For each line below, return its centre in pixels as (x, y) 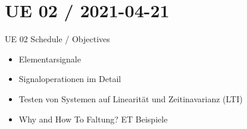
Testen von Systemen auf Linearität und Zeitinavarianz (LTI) (131, 98)
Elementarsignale (50, 59)
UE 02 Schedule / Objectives (57, 39)
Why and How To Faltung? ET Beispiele (93, 119)
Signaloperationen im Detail (70, 79)
